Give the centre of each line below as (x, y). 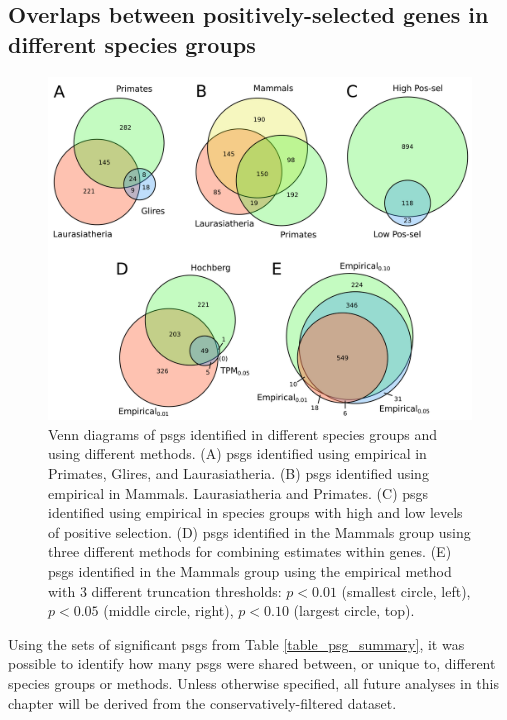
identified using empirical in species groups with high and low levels (255, 512)
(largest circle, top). (354, 610)
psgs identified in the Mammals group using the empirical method (250, 571)
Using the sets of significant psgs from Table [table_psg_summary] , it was (236, 643)
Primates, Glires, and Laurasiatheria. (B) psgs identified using (238, 473)
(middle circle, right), (168, 610)
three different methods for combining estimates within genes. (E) (250, 551)
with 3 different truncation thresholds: (165, 590)
